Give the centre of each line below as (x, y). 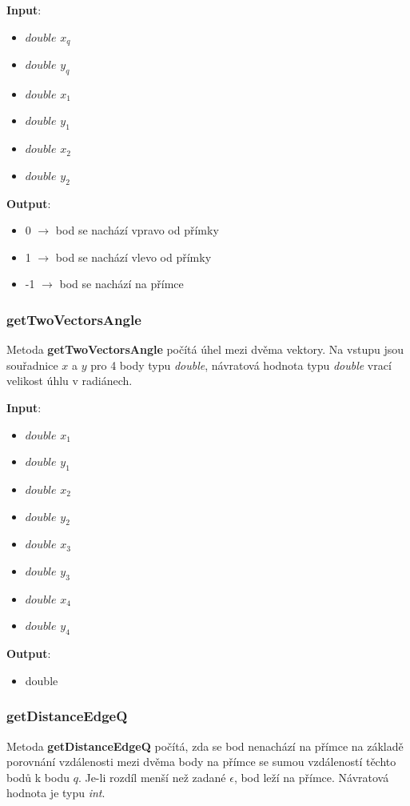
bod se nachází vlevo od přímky (133, 257)
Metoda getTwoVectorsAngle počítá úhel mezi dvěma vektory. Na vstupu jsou (205, 349)
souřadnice (32, 365)
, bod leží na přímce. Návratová (311, 777)
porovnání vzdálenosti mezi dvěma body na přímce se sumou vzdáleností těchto (201, 762)
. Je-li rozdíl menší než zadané (152, 777)
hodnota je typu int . (56, 793)
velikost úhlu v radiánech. (70, 381)
